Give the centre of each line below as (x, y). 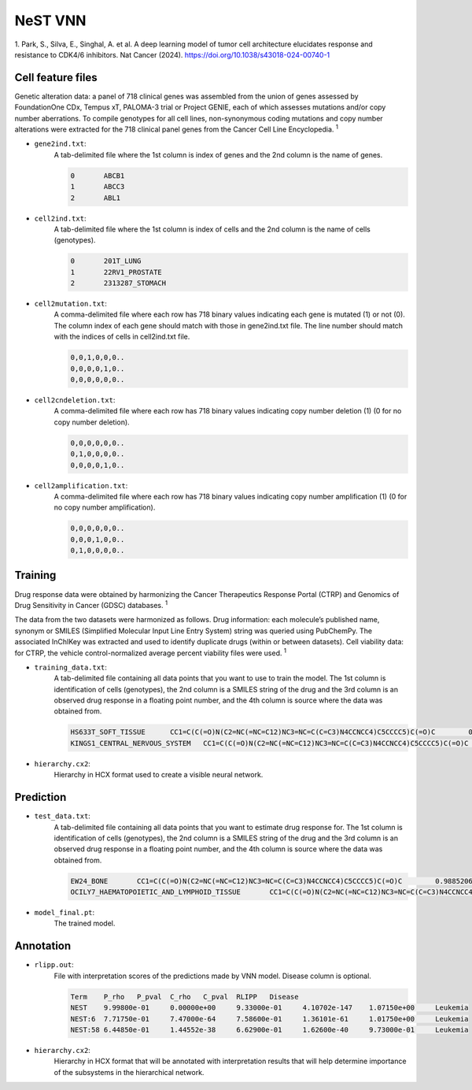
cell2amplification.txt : (81, 485)
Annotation (43, 946)
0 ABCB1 (98, 176)
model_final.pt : (65, 913)
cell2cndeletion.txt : (75, 400)
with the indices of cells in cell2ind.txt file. (122, 337)
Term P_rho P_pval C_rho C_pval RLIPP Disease (184, 997)
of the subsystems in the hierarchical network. (129, 1072)
